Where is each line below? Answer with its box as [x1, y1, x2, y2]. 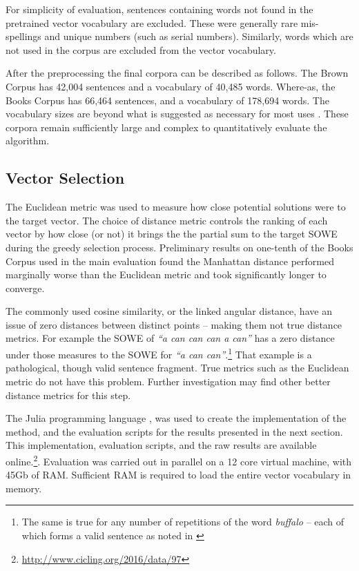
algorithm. [6, 133, 50, 148]
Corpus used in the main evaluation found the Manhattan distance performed [6, 253, 335, 268]
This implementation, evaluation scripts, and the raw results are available [6, 438, 317, 452]
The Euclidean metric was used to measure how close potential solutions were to [6, 200, 346, 214]
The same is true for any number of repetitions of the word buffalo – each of [21, 514, 345, 529]
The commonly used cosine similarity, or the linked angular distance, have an [6, 304, 332, 318]
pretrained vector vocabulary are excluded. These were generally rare [6, 15, 298, 30]
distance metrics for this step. [6, 387, 131, 402]
